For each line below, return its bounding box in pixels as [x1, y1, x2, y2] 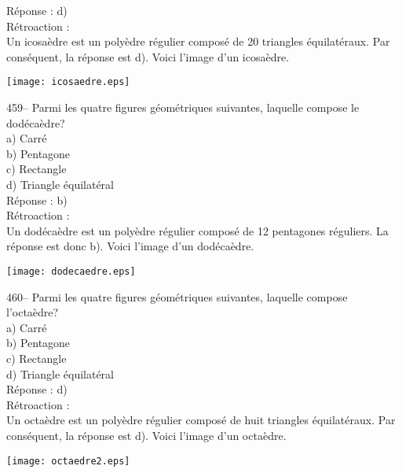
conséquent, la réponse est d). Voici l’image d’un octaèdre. [6, 427, 287, 443]
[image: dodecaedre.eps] [6, 265, 136, 277]
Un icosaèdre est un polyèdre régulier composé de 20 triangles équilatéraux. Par [6, 33, 390, 50]
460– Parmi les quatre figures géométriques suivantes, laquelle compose [6, 288, 348, 305]
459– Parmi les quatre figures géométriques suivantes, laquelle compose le [6, 99, 360, 116]
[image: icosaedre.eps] [6, 76, 130, 88]
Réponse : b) [6, 191, 68, 208]
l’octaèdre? [6, 304, 59, 320]
